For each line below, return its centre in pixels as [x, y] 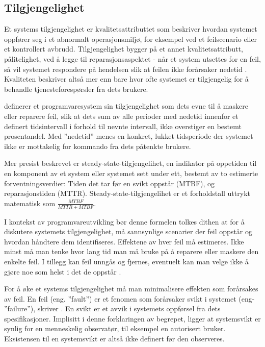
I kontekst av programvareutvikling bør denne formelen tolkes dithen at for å [124, 221]
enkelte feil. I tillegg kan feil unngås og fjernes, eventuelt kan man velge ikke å [126, 261]
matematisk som [30, 203]
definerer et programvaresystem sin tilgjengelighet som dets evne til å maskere [126, 106]
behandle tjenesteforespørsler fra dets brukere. [76, 89]
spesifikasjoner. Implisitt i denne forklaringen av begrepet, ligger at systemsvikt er [132, 318]
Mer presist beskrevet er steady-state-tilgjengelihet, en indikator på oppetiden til [130, 163]
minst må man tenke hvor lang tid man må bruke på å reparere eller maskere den [131, 251]
